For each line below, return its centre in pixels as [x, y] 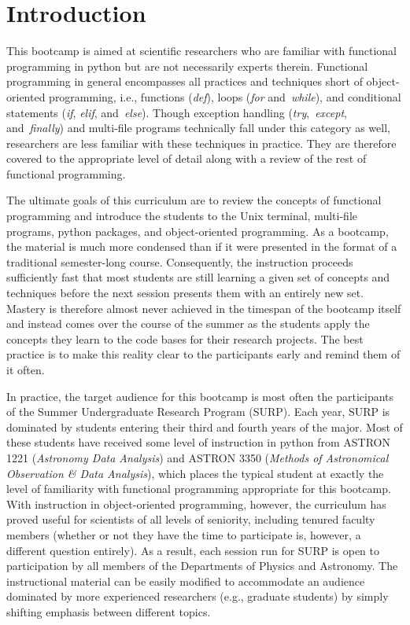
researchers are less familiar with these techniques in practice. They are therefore [201, 143]
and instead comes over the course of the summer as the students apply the [188, 324]
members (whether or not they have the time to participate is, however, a [184, 534]
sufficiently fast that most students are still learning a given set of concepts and [198, 277]
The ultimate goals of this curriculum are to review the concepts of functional [194, 200]
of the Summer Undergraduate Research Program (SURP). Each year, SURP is [198, 412]
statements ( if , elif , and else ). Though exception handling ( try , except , [177, 112]
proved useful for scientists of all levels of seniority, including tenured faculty [191, 519]
